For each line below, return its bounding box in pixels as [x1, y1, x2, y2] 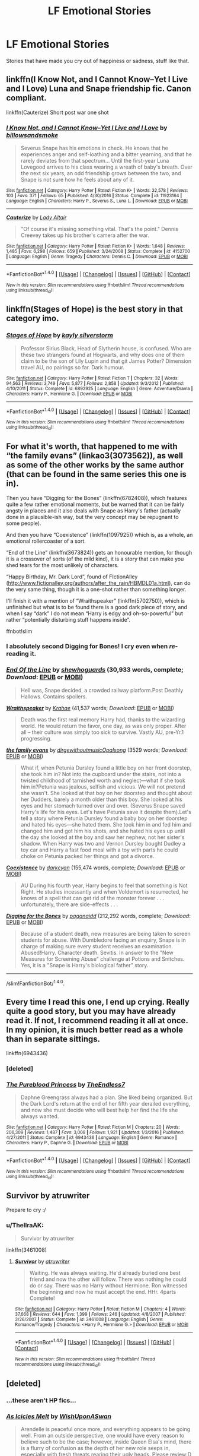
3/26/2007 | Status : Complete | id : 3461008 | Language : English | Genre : [14, 1316, 164, 1322]
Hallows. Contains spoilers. [20, 693, 88, 700]
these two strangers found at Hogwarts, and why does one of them [20, 351, 185, 358]
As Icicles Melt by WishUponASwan [6, 1412, 111, 1420]
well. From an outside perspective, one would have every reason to [20, 1432, 185, 1439]
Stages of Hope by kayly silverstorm [6, 331, 114, 340]
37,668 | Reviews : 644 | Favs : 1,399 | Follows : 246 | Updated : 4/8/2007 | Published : [14, 1311, 186, 1317]
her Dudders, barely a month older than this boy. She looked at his [20, 796, 182, 803]
